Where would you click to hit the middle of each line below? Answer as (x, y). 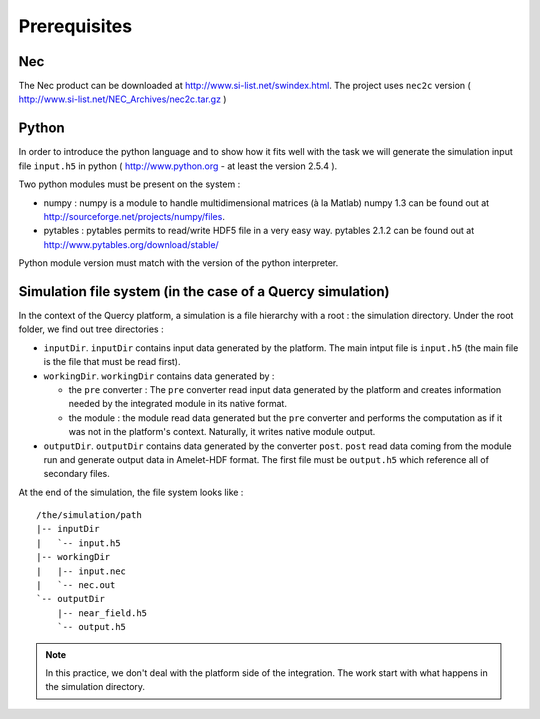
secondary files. (76, 474)
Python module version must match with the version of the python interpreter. (178, 263)
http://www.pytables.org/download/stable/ (131, 244)
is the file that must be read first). (112, 362)
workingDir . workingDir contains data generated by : (159, 376)
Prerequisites (75, 26)
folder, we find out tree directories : (91, 329)
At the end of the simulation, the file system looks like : (131, 492)
